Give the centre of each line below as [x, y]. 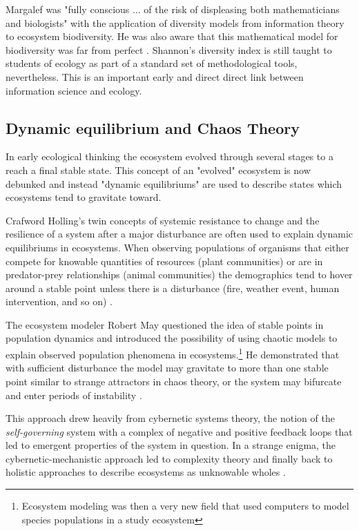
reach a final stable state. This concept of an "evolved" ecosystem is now [158, 170]
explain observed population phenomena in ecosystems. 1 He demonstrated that [173, 353]
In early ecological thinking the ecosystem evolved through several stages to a [169, 156]
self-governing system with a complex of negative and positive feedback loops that [179, 431]
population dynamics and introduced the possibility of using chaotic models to [172, 338]
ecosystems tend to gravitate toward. [84, 197]
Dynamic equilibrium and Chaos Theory [153, 127]
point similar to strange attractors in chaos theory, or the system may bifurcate [174, 381]
